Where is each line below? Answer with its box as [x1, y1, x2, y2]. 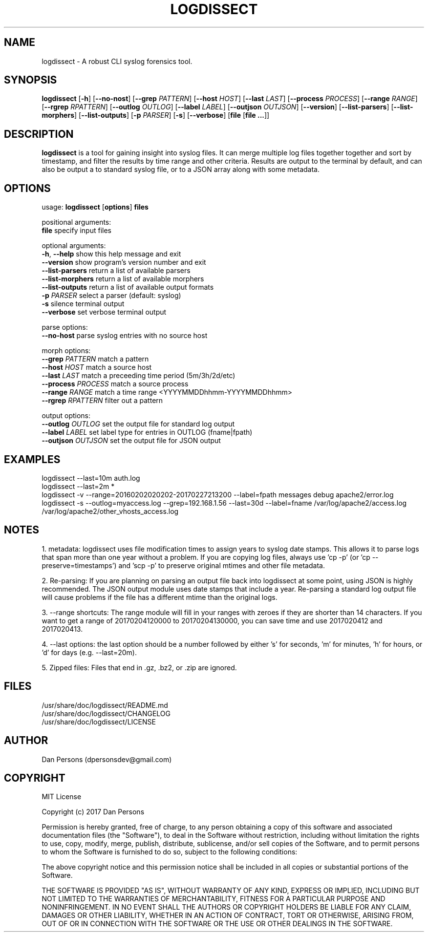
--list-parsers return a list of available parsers [42, 266, 191, 275]
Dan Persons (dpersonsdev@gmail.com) [42, 755, 172, 764]
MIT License [42, 792, 82, 801]
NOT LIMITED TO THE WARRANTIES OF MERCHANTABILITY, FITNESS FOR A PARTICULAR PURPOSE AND [42, 894, 385, 903]
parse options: [42, 323, 88, 332]
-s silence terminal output [42, 299, 125, 308]
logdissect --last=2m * [42, 482, 115, 490]
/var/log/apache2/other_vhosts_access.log [42, 507, 179, 515]
